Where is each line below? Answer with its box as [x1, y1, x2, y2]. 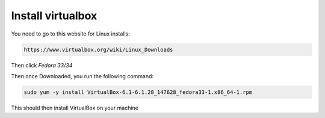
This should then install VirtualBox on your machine [11, 104, 138, 111]
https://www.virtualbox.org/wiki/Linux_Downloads [23, 46, 173, 53]
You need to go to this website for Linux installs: [11, 30, 131, 37]
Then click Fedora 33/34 [11, 61, 73, 69]
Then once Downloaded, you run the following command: [11, 72, 153, 79]
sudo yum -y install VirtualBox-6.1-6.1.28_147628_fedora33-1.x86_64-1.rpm [23, 88, 253, 96]
